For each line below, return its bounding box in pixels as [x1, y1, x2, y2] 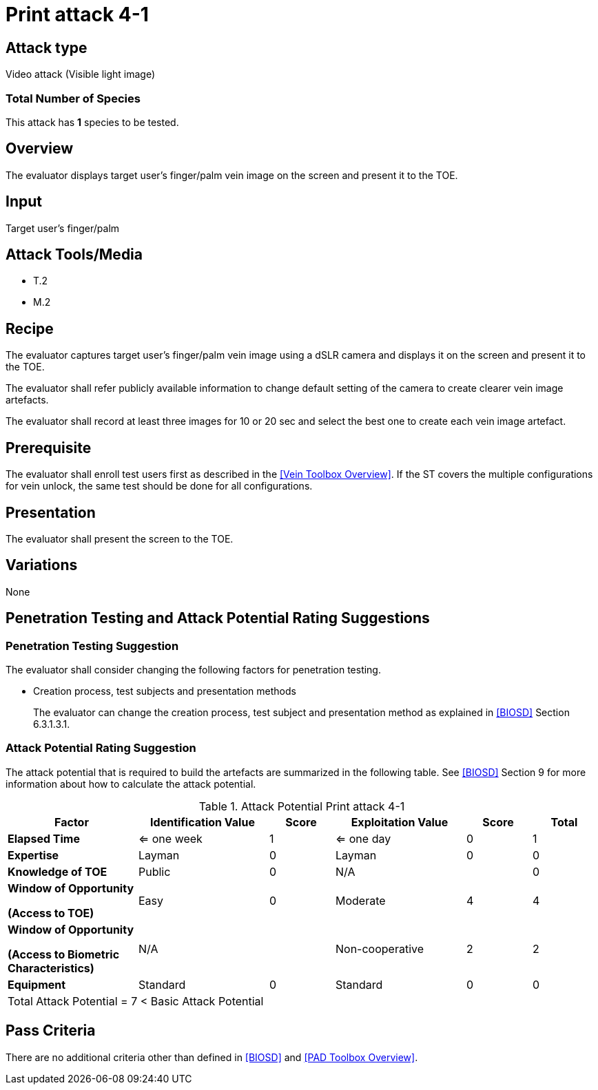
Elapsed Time [8, 831, 80, 846]
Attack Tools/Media [6, 246, 143, 264]
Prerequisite [6, 439, 92, 457]
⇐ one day [335, 831, 391, 846]
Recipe [6, 319, 54, 337]
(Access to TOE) [8, 905, 94, 920]
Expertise [8, 848, 59, 862]
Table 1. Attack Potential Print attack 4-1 [198, 799, 405, 813]
